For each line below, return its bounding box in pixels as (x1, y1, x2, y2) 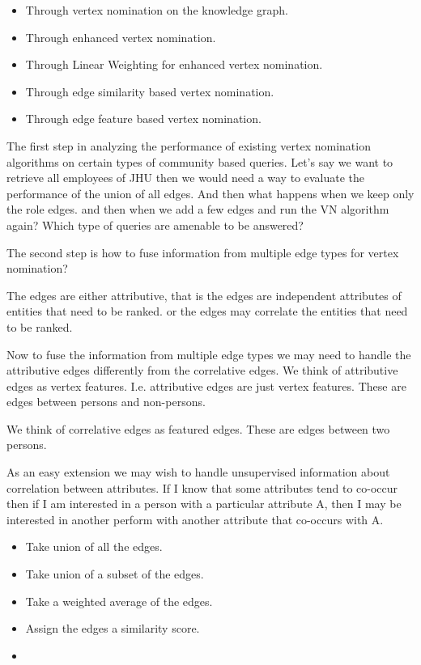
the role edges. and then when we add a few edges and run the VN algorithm (6, 201, 389, 218)
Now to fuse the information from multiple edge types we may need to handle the (6, 345, 411, 362)
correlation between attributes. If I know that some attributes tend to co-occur (6, 479, 398, 496)
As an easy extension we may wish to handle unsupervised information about (6, 464, 390, 481)
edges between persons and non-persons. (6, 393, 206, 410)
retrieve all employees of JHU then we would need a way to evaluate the (6, 169, 365, 186)
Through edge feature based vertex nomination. (25, 110, 262, 127)
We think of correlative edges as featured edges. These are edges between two (6, 420, 390, 437)
